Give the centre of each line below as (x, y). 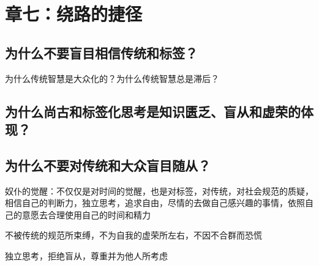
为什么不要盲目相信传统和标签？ (101, 52)
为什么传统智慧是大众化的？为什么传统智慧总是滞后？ (112, 78)
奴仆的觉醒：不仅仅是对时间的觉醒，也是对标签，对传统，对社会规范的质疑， (159, 190)
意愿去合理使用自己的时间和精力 (86, 214)
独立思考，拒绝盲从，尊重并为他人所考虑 (86, 255)
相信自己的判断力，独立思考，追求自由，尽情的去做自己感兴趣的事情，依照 (155, 203)
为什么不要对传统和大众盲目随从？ (108, 165)
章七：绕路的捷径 (74, 14)
